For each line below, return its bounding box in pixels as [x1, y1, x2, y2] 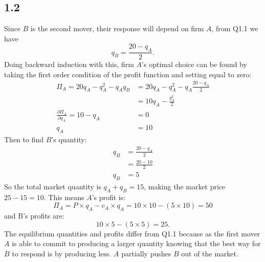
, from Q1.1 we [211, 23, 258, 34]
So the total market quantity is [4, 181, 101, 191]
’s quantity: [51, 134, 87, 144]
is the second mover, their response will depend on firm [30, 23, 204, 34]
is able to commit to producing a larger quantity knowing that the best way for [12, 238, 261, 249]
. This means [43, 191, 84, 202]
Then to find [4, 134, 44, 144]
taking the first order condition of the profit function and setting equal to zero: [4, 69, 252, 79]
